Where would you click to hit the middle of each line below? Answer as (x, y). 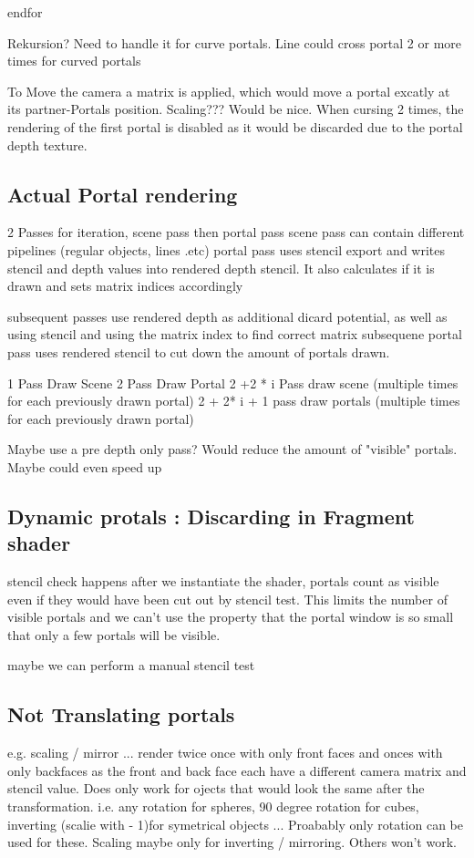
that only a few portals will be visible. (114, 634)
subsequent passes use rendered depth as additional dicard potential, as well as (227, 316)
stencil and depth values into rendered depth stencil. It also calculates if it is (221, 268)
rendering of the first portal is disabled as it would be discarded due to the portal (235, 126)
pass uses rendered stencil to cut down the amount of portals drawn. (199, 351)
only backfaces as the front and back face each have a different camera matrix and (237, 770)
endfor (25, 12)
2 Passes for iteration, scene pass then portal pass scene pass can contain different (236, 232)
